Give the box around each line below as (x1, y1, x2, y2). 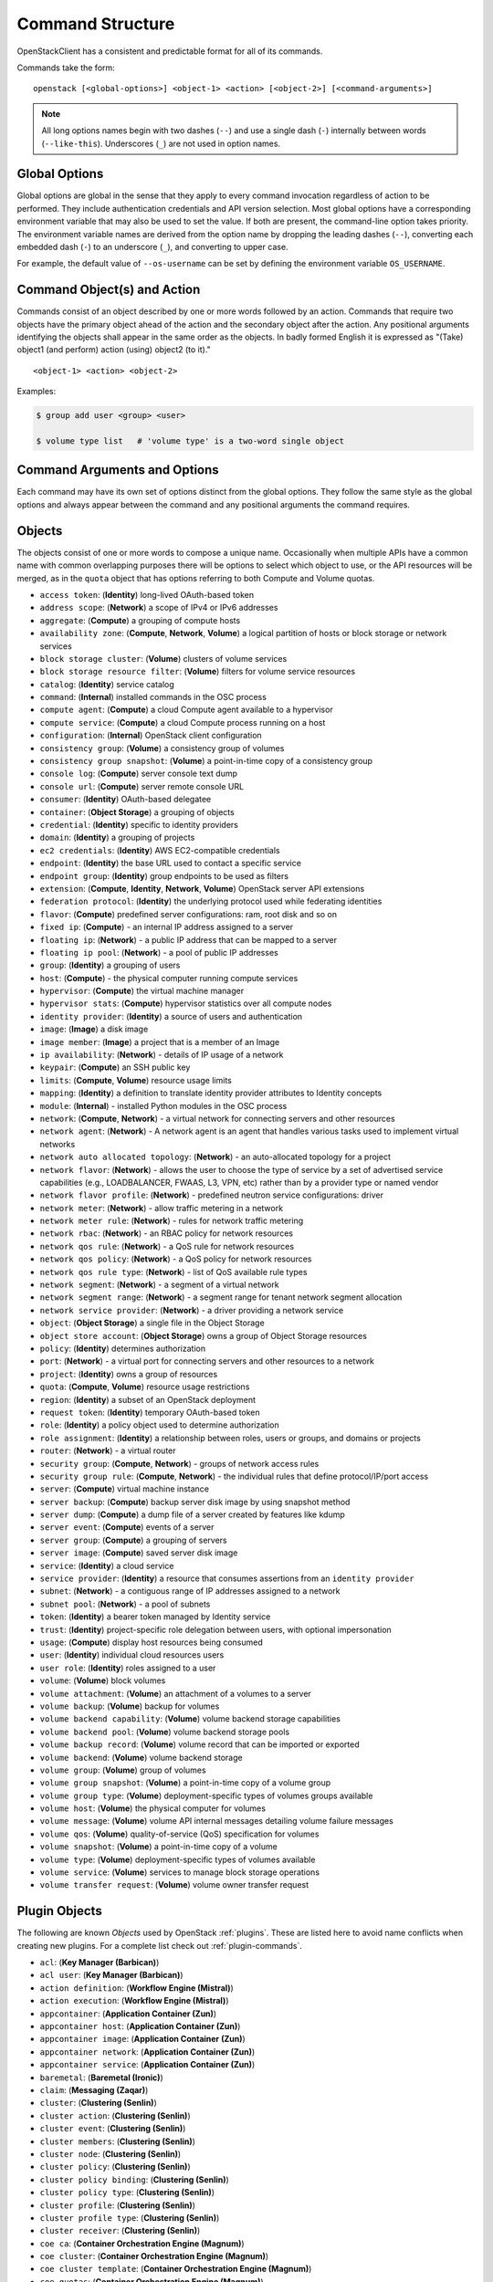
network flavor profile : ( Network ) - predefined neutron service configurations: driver (39, 1189, 383, 1200)
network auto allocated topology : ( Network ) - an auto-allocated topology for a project (39, 1151, 392, 1163)
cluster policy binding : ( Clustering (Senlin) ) (39, 2173, 230, 2185)
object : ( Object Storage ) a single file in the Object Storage (39, 1317, 265, 1328)
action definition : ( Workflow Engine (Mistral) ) (39, 1982, 235, 1994)
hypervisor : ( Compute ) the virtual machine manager (39, 986, 245, 997)
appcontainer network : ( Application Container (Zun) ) (39, 2046, 256, 2057)
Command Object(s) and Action (16, 282, 201, 298)
